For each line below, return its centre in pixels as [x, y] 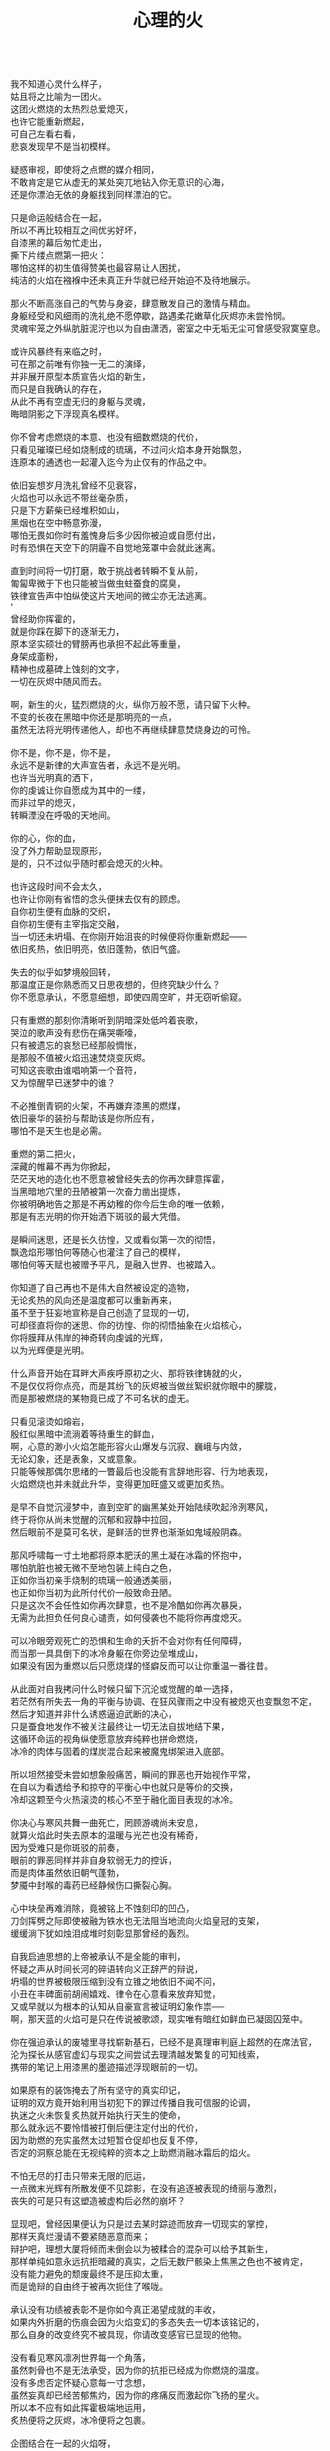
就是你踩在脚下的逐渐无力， [67, 632]
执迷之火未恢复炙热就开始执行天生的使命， [98, 2115]
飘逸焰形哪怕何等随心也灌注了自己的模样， [98, 1252]
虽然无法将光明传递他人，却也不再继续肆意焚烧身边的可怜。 [133, 730]
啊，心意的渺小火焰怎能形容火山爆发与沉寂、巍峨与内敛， [128, 1447]
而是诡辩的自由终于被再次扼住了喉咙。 [89, 2287]
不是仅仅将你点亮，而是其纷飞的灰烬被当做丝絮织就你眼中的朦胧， [146, 1386]
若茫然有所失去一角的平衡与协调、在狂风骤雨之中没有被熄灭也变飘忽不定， [163, 1702]
